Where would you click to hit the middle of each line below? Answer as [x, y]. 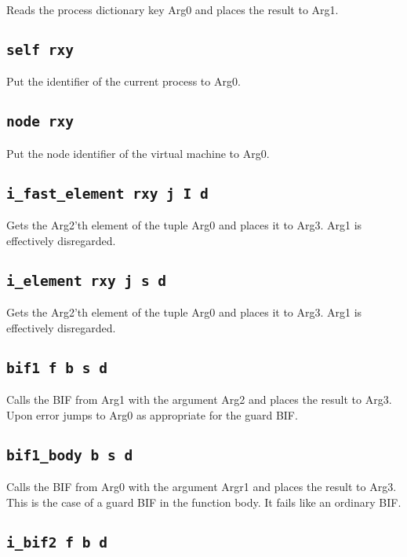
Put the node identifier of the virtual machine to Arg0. [138, 153]
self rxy [40, 49]
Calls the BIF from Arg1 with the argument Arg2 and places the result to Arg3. [199, 399]
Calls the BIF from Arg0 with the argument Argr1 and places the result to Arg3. [202, 487]
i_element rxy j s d [87, 280]
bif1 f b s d [57, 368]
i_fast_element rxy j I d [107, 193]
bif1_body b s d [70, 455]
